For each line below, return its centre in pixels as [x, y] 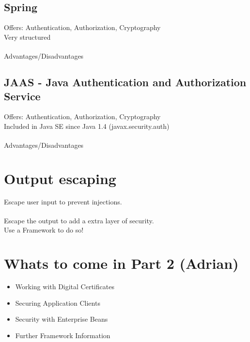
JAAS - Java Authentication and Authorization [125, 82]
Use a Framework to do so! [44, 230]
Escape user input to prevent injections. [63, 201]
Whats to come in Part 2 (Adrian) [121, 263]
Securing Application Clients [58, 303]
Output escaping [60, 178]
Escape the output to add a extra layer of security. [79, 220]
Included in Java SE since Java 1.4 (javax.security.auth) [87, 126]
